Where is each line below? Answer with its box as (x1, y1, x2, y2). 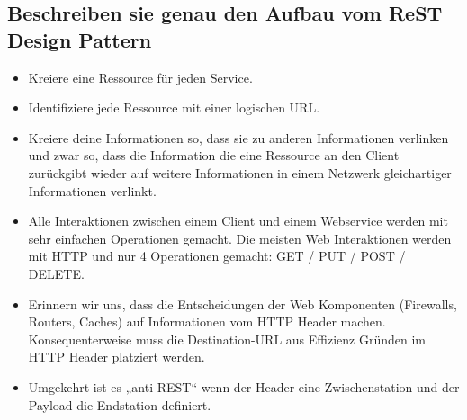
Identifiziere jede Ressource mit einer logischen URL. (28, 98, 320, 117)
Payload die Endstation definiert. (28, 395, 211, 414)
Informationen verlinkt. (28, 181, 157, 200)
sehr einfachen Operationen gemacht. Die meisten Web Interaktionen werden (28, 228, 452, 247)
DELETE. (28, 264, 85, 282)
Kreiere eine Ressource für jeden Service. (28, 67, 253, 86)
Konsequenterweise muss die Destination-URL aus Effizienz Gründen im (28, 329, 427, 348)
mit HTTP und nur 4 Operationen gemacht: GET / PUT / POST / (28, 246, 406, 265)
